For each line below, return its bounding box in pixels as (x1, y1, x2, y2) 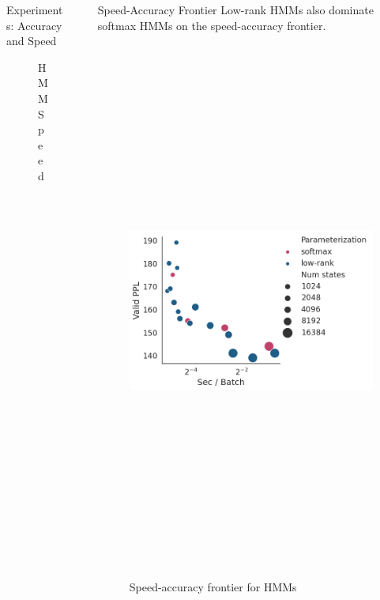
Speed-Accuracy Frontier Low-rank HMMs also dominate (97, 2, 374, 17)
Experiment (6, 2, 63, 17)
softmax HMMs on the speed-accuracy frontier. (97, 17, 326, 33)
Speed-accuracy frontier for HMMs (129, 578, 297, 594)
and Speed (6, 32, 57, 49)
